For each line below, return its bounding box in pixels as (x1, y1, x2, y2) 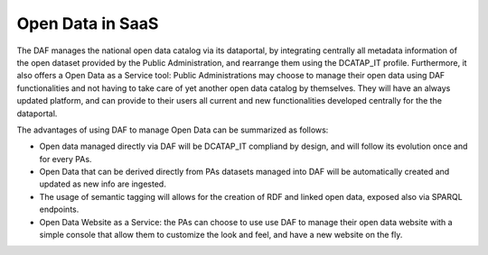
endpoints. (39, 204, 80, 215)
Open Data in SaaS (16, 14, 159, 33)
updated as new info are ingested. (39, 178, 166, 189)
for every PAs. (39, 153, 92, 164)
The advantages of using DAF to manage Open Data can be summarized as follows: (16, 124, 329, 135)
